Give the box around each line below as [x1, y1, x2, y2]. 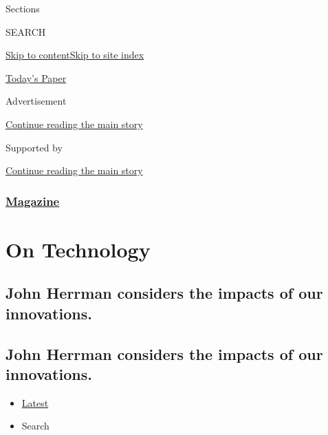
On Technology [6, 235, 151, 263]
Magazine [6, 192, 60, 209]
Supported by [6, 140, 63, 154]
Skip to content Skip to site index [6, 47, 144, 62]
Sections [6, 1, 40, 15]
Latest [21, 395, 49, 410]
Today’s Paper [6, 70, 67, 85]
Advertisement [6, 94, 67, 108]
